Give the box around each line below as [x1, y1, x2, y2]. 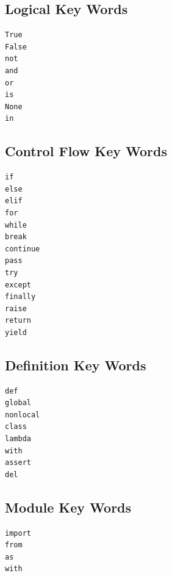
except [5, 280, 31, 289]
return [5, 316, 31, 325]
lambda [5, 434, 31, 444]
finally [5, 292, 36, 301]
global [5, 398, 31, 408]
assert [5, 458, 31, 467]
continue [5, 244, 40, 253]
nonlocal [5, 410, 40, 419]
